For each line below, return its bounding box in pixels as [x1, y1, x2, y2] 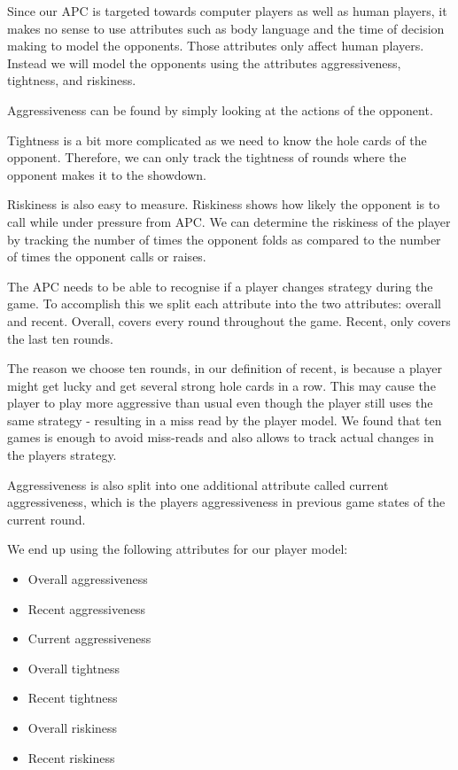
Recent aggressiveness [27, 599, 146, 618]
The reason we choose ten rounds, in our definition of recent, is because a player [7, 359, 442, 377]
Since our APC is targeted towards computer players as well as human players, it [7, 2, 447, 19]
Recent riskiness [27, 748, 115, 766]
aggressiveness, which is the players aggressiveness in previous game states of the [7, 493, 446, 511]
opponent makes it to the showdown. [7, 165, 206, 183]
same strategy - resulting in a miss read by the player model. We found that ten [7, 410, 442, 429]
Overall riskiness [27, 719, 118, 736]
